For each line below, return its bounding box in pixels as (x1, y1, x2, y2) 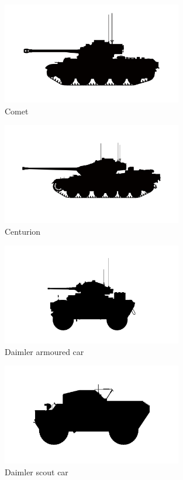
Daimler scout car (5, 465, 68, 478)
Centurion (5, 225, 41, 237)
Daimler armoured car (5, 345, 84, 357)
